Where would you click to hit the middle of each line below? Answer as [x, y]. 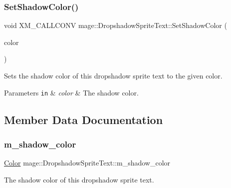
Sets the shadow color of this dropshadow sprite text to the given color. [113, 75]
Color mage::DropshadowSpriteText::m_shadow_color [87, 163]
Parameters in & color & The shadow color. [71, 92]
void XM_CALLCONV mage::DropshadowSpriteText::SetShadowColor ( [115, 25]
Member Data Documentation [84, 119]
